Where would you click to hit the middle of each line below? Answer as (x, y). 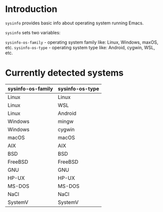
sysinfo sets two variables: (33, 32)
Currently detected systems (64, 73)
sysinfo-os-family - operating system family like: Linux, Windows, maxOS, (82, 42)
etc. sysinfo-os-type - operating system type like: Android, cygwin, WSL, (80, 47)
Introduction (31, 9)
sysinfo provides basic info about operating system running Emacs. (75, 23)
